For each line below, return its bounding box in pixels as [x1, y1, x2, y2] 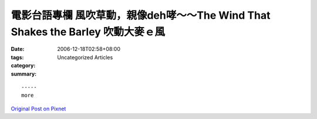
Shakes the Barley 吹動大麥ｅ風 [11, 25, 166, 38]
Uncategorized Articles [57, 53, 113, 61]
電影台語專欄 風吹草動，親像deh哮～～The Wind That [11, 9, 271, 22]
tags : [11, 53, 24, 61]
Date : [11, 46, 25, 53]
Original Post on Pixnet [11, 105, 66, 112]
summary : [11, 70, 37, 77]
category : [11, 62, 36, 69]
